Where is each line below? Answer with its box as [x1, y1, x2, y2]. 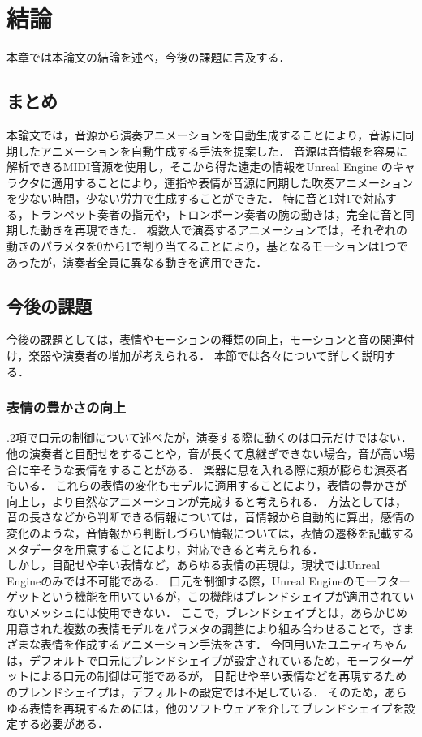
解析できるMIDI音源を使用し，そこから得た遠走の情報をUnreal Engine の [6, 158, 393, 175]
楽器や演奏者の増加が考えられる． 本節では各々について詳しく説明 [28, 347, 385, 364]
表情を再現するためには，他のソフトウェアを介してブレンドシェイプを [28, 699, 404, 716]
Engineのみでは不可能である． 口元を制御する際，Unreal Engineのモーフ [6, 572, 388, 589]
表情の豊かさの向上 [6, 397, 127, 418]
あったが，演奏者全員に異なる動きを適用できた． [6, 253, 268, 270]
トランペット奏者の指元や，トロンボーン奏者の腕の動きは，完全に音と [28, 205, 403, 222]
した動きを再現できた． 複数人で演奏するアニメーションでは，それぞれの [17, 221, 408, 238]
